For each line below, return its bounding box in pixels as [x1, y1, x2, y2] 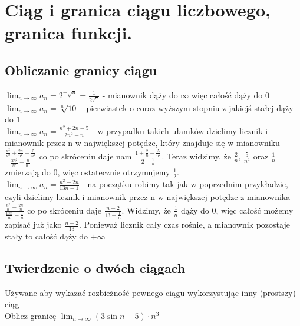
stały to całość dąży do [5, 230, 88, 242]
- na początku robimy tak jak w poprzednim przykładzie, [82, 178, 288, 190]
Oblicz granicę [5, 310, 57, 322]
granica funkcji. [5, 21, 133, 45]
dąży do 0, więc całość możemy [181, 204, 294, 216]
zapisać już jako [5, 218, 62, 231]
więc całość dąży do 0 [192, 88, 269, 101]
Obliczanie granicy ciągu [5, 61, 157, 79]
